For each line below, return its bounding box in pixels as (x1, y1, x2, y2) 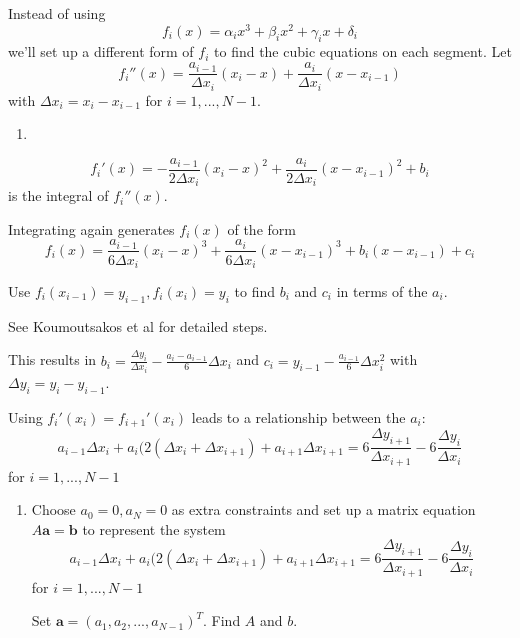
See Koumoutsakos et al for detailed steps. (8, 315, 268, 336)
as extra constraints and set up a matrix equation (171, 499, 476, 520)
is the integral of (8, 185, 109, 206)
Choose (31, 499, 76, 520)
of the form (227, 218, 296, 239)
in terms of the (336, 280, 428, 301)
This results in (8, 349, 97, 370)
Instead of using (8, 3, 106, 23)
